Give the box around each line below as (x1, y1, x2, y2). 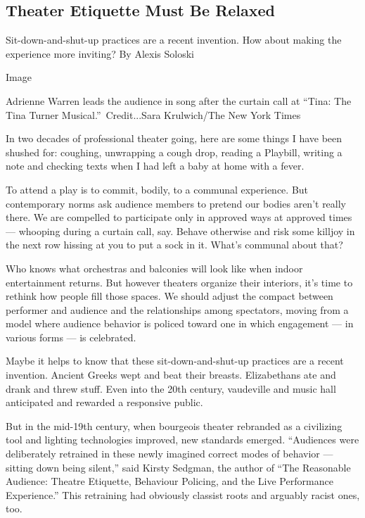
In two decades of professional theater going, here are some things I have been (6, 131, 342, 146)
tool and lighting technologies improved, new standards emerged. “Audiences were (6, 432, 359, 447)
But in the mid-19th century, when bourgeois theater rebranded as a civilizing (6, 418, 342, 433)
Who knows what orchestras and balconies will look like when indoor (6, 260, 303, 275)
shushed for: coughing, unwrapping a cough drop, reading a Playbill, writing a (6, 144, 342, 159)
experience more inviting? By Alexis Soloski (6, 46, 194, 61)
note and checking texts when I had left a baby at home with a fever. (6, 158, 305, 173)
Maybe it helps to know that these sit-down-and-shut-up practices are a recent (6, 353, 344, 368)
